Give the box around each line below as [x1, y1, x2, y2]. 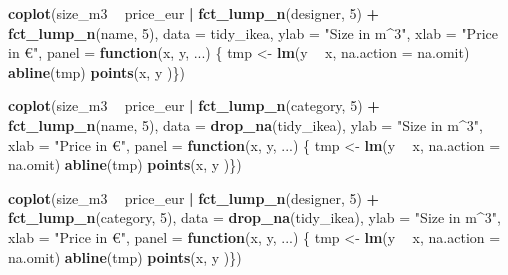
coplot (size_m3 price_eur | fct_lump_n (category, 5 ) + [8, 95, 380, 116]
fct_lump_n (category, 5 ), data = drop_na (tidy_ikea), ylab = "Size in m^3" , [8, 207, 501, 228]
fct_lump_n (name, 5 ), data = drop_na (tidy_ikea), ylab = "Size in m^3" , [8, 114, 483, 135]
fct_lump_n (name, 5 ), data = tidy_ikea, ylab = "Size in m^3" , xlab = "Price [8, 22, 498, 43]
